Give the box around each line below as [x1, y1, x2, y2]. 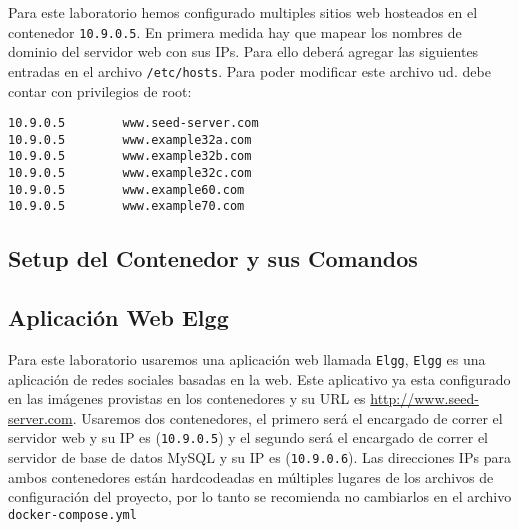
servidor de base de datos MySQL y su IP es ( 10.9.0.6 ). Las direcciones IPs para [8, 447, 511, 468]
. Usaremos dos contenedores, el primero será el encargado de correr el [72, 407, 503, 428]
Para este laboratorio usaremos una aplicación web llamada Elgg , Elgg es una [8, 349, 486, 370]
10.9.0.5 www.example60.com [8, 182, 245, 197]
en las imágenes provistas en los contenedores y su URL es [8, 388, 366, 409]
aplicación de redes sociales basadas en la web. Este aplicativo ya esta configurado [8, 368, 511, 389]
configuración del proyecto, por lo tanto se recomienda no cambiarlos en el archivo [8, 486, 512, 507]
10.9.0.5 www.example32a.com [8, 132, 252, 147]
